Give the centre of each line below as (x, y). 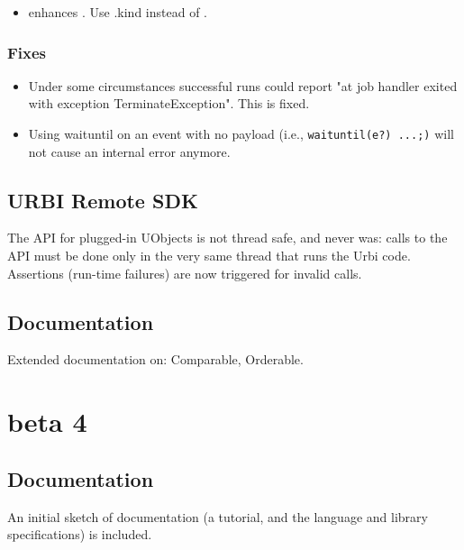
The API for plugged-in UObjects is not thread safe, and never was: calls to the (227, 238)
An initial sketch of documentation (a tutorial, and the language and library (218, 516)
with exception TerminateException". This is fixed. (169, 103)
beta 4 (47, 422)
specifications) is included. (80, 534)
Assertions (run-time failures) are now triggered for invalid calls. (185, 273)
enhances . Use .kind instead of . (118, 12)
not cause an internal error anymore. (129, 151)
